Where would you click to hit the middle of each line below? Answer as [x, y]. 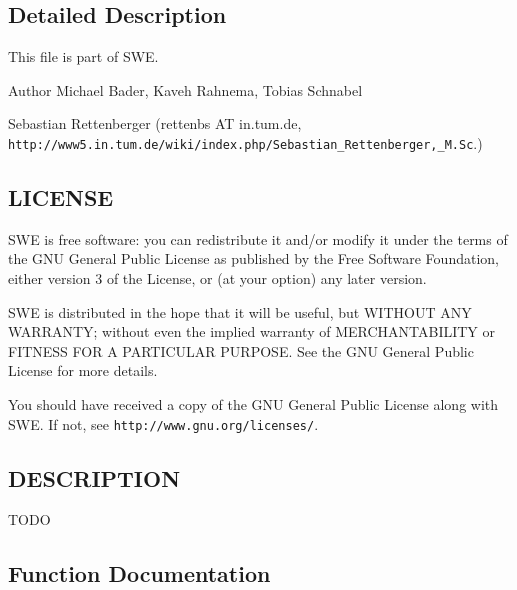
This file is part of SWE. [83, 56]
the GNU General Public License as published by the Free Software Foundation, [253, 258]
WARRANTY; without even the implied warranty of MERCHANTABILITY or [252, 331]
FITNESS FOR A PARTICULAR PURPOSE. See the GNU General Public [241, 350]
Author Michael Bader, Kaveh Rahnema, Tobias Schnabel [185, 89]
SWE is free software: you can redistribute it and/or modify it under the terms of [258, 238]
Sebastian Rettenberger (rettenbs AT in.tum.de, [155, 123]
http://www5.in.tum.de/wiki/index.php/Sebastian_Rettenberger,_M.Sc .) [245, 142]
